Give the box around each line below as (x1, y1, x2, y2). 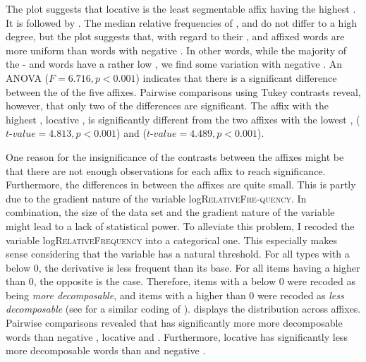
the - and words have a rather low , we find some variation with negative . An (6, 56, 343, 71)
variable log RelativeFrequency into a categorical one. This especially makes (6, 232, 337, 247)
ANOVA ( (6, 70, 49, 85)
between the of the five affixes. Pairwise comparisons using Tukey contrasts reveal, (6, 84, 361, 99)
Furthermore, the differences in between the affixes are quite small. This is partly (6, 177, 356, 192)
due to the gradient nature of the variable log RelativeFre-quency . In (6, 191, 307, 205)
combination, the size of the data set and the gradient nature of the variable (6, 205, 335, 219)
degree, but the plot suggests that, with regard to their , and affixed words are (6, 29, 345, 44)
